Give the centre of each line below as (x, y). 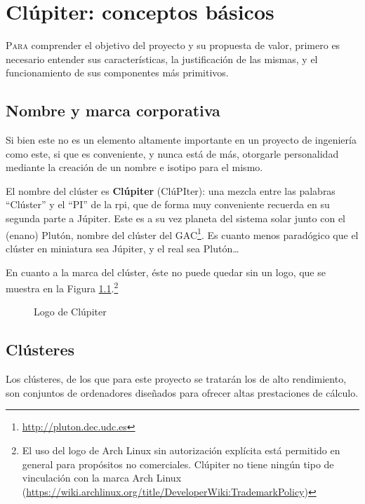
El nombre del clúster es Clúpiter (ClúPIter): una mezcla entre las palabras (171, 190)
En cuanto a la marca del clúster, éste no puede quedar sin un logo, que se (166, 272)
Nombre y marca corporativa (113, 110)
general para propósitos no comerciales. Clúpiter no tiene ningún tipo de (178, 464)
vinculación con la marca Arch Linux (102, 478)
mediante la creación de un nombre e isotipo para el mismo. (134, 167)
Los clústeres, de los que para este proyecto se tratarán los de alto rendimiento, (176, 379)
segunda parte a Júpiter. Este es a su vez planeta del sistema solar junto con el (175, 218)
